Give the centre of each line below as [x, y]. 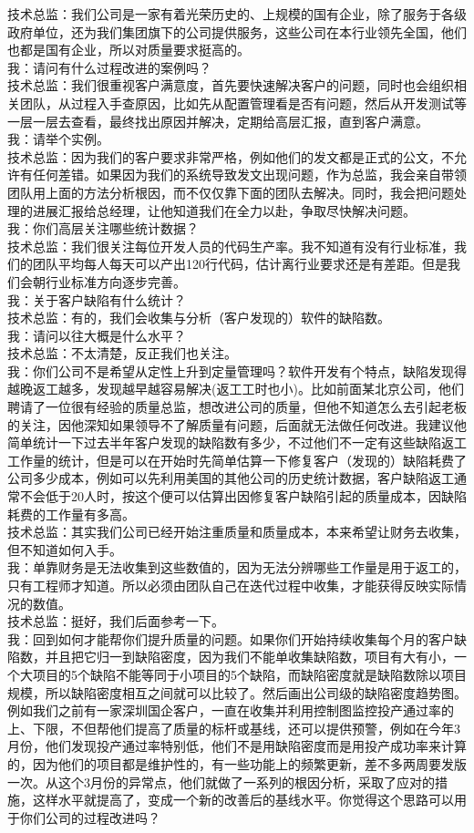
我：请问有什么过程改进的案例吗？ [109, 67]
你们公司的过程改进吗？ [90, 817]
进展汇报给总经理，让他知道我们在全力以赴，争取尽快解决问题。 [224, 210]
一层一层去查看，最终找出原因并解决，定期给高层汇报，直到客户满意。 [218, 121]
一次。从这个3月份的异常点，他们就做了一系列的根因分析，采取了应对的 [221, 782]
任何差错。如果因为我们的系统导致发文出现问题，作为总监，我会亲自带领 [249, 175]
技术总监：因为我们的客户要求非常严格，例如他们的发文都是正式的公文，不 [231, 156]
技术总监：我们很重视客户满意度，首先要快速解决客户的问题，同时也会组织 [231, 85]
